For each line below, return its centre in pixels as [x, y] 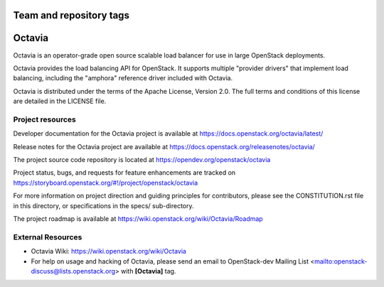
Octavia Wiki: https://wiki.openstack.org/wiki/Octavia [108, 251]
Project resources [44, 119]
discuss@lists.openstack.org [73, 271]
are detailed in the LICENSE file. [60, 101]
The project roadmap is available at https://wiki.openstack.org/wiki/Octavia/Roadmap [138, 218]
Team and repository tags [71, 15]
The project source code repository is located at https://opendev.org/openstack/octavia [142, 160]
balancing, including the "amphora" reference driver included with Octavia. [123, 78]
